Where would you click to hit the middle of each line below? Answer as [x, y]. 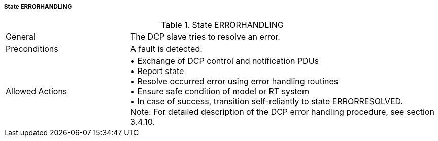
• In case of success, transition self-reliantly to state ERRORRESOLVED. [266, 102]
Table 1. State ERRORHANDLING [222, 25]
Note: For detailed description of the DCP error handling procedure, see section [282, 112]
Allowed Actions [37, 92]
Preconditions [32, 49]
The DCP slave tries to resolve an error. [205, 37]
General [21, 37]
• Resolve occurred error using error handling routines [234, 81]
